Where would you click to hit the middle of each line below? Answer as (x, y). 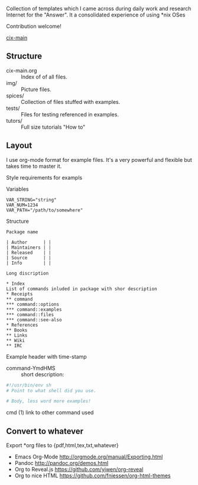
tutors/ (14, 121)
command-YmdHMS (31, 368)
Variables (17, 189)
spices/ (15, 95)
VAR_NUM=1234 (22, 205)
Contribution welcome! (34, 26)
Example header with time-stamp (46, 356)
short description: (43, 374)
